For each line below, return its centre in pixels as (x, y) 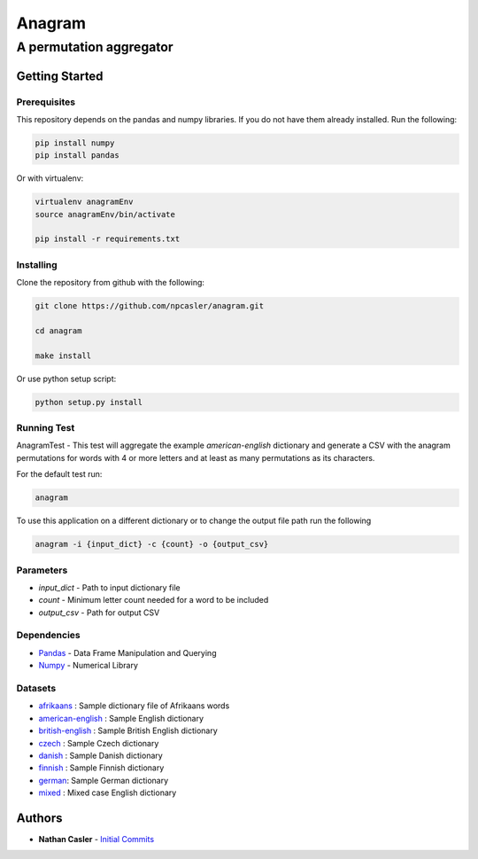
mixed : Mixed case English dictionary (108, 793)
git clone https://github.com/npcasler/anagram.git (150, 306)
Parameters (42, 570)
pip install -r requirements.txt (108, 239)
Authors (39, 818)
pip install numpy (75, 143)
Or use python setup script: (66, 379)
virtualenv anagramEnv (84, 202)
